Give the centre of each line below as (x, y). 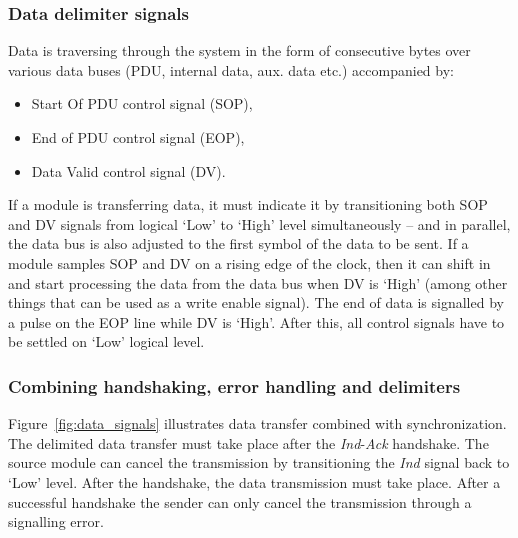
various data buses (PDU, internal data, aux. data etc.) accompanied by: (231, 69)
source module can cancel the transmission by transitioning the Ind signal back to (259, 462)
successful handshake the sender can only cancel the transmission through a (240, 501)
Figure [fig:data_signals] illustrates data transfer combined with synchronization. (257, 423)
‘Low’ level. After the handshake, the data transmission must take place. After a (254, 481)
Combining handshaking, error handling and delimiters (234, 385)
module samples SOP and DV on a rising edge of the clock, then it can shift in (249, 262)
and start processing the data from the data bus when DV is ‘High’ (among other (258, 282)
